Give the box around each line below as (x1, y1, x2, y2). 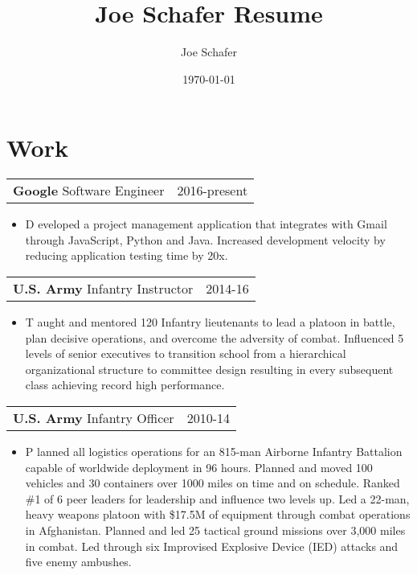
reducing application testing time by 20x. (25, 247, 228, 264)
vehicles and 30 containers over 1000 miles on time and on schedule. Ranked (25, 474, 400, 491)
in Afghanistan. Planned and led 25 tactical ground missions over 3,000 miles (25, 521, 406, 538)
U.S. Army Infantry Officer (13, 409, 174, 427)
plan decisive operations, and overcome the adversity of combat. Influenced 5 (25, 329, 404, 346)
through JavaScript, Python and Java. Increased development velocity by (25, 231, 386, 248)
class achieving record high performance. (25, 376, 225, 393)
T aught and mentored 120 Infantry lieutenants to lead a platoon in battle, (25, 314, 395, 331)
